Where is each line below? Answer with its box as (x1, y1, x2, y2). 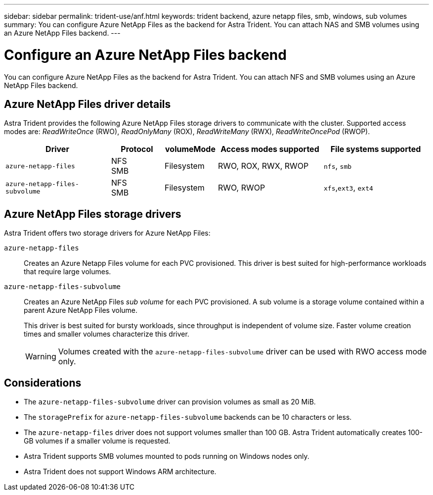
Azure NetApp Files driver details (4, 98, 171, 110)
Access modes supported (220, 144, 319, 154)
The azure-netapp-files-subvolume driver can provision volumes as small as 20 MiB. (24, 397, 316, 406)
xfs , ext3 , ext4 (324, 183, 373, 193)
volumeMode (165, 144, 216, 154)
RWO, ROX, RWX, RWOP (218, 161, 309, 171)
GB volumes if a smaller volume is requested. (24, 437, 171, 445)
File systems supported (330, 144, 421, 154)
